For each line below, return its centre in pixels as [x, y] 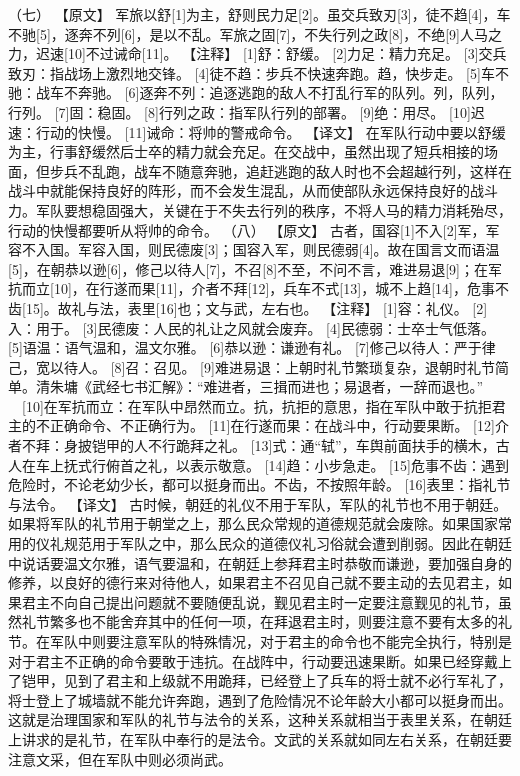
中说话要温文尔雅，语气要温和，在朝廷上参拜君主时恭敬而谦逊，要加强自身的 [260, 562]
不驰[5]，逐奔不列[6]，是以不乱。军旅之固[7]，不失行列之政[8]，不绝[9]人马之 [255, 33]
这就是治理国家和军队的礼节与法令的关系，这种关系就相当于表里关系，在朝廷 [260, 719]
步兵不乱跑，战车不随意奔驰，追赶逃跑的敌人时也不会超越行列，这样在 [280, 170]
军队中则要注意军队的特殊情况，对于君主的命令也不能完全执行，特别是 [280, 641]
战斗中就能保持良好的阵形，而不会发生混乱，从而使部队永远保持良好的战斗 [253, 190]
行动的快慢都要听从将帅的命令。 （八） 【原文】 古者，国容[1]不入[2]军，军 [254, 229]
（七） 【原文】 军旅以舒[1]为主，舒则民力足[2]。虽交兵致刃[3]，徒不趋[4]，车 [259, 14]
